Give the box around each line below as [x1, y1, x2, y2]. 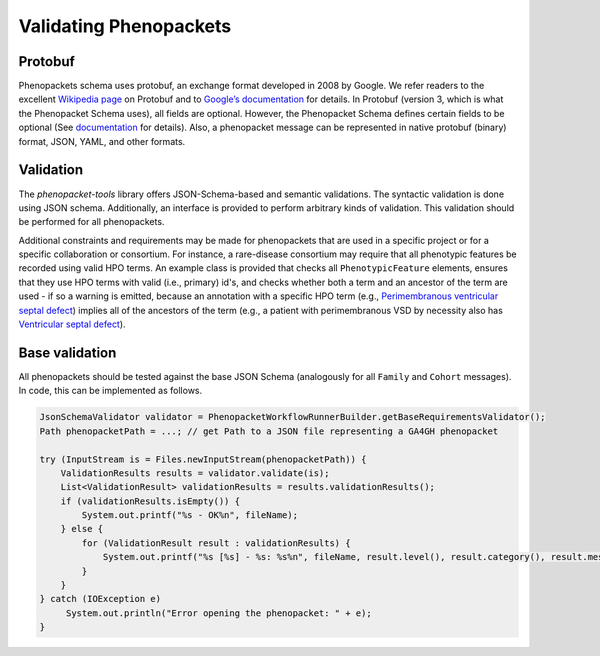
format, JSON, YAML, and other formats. [18, 135, 186, 147]
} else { [60, 523, 104, 535]
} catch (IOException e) [39, 593, 162, 605]
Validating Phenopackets [18, 15, 232, 37]
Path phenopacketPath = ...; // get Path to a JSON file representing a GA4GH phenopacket [39, 425, 499, 437]
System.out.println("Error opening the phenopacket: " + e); [65, 607, 372, 619]
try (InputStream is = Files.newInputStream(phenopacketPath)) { [39, 453, 367, 465]
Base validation [18, 344, 117, 361]
